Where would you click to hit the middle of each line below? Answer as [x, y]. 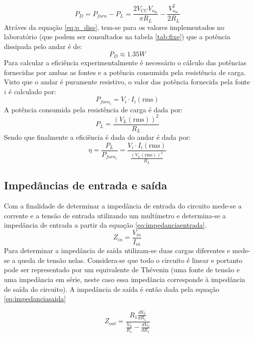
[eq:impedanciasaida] [35, 298]
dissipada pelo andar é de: [43, 46]
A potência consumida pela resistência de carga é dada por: [93, 109]
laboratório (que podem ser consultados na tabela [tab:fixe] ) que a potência [117, 37]
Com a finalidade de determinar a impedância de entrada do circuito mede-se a [123, 205]
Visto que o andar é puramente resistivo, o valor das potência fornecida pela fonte [127, 82]
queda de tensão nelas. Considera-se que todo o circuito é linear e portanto [130, 260]
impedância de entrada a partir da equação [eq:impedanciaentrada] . [105, 225]
